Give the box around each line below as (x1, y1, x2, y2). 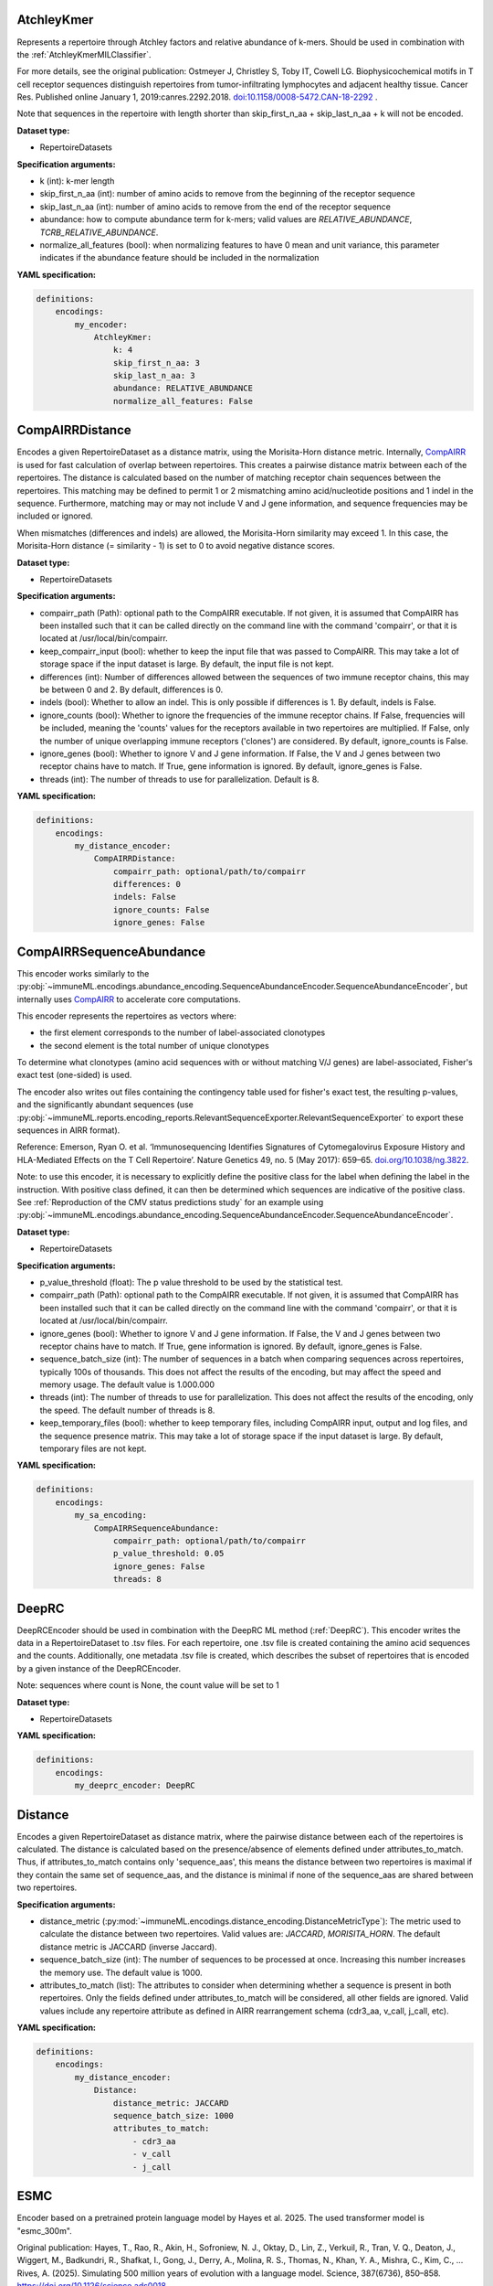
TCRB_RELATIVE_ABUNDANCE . (39, 227, 159, 238)
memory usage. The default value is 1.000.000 (39, 1379, 215, 1390)
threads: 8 (112, 1574, 162, 1585)
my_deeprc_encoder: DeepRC (74, 1780, 195, 1791)
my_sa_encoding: (74, 1510, 148, 1521)
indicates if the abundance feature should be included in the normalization (39, 252, 320, 263)
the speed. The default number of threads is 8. (39, 1405, 215, 1415)
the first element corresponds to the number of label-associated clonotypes (39, 1027, 326, 1038)
